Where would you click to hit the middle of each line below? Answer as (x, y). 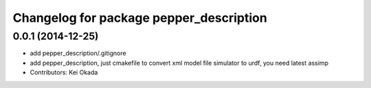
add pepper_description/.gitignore (78, 53)
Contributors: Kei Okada (64, 72)
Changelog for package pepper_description (140, 18)
